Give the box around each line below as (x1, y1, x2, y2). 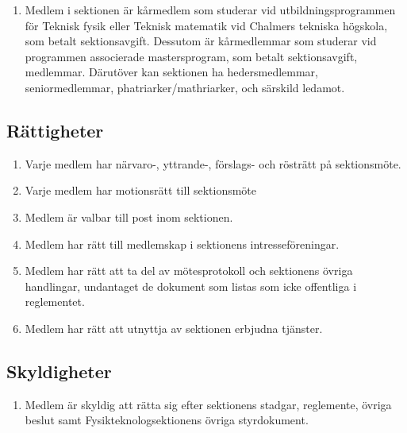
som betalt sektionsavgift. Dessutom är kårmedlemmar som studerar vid (25, 33, 377, 49)
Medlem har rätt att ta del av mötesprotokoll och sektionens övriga (25, 262, 353, 279)
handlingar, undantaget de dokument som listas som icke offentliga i (25, 277, 357, 294)
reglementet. (25, 293, 85, 310)
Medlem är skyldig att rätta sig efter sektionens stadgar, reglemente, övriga (25, 396, 392, 412)
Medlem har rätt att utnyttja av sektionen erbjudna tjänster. (25, 319, 323, 336)
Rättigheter (6, 118, 104, 142)
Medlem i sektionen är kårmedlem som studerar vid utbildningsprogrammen (25, 2, 396, 17)
